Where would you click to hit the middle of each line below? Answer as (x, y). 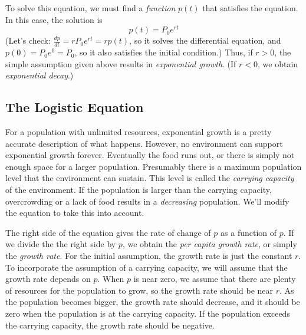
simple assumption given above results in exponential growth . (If (121, 63)
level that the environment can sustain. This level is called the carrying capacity (150, 178)
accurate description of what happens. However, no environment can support (144, 143)
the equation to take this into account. (75, 213)
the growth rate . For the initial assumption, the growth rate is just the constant (149, 256)
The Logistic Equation (75, 107)
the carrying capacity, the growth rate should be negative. (110, 325)
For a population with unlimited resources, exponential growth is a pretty (139, 132)
